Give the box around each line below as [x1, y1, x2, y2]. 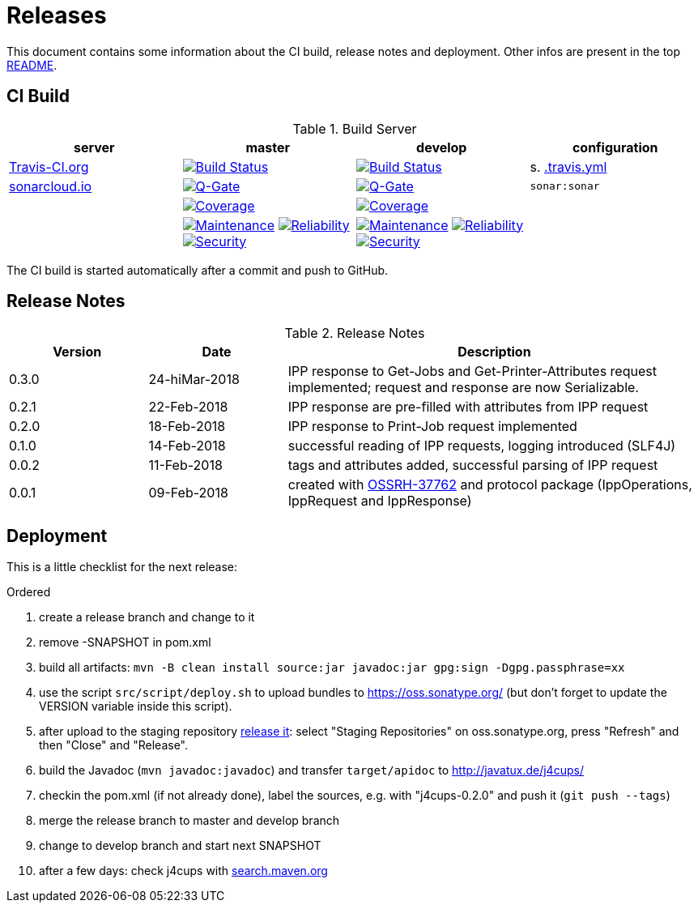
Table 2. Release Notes [284, 325, 425, 342]
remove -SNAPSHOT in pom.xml [39, 635, 211, 650]
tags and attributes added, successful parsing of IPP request [287, 457, 658, 474]
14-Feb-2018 [148, 437, 226, 454]
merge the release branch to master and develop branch [39, 813, 340, 828]
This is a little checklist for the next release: [6, 560, 238, 574]
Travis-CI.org [9, 158, 89, 175]
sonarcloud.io [9, 177, 92, 194]
